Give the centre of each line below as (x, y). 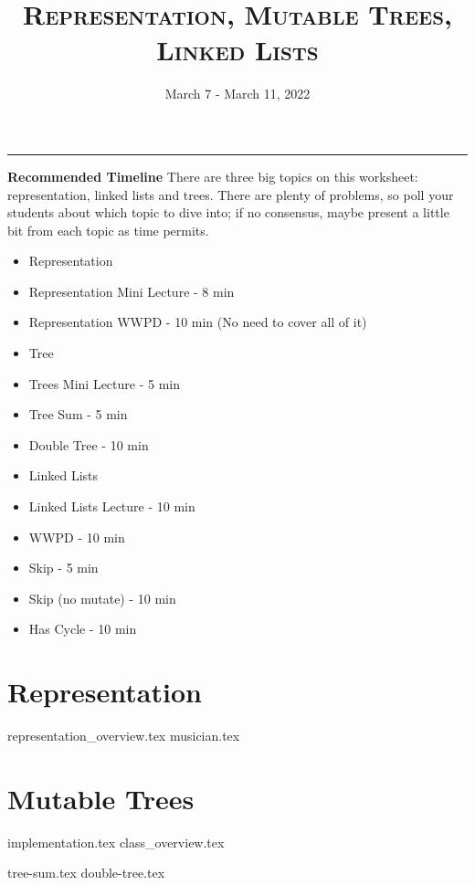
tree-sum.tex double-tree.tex (86, 873)
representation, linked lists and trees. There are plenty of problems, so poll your (231, 194)
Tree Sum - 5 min (78, 414)
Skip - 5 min (63, 568)
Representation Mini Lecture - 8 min (132, 291)
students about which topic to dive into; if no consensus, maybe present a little (228, 212)
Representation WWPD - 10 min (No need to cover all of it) (198, 322)
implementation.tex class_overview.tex (116, 842)
